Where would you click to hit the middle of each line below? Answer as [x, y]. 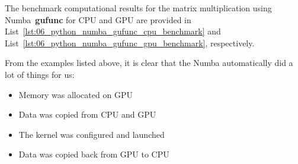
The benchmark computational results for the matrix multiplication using [138, 8]
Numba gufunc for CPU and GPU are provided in [98, 19]
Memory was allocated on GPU [76, 94]
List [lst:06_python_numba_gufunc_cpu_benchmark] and [113, 31]
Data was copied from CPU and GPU [87, 114]
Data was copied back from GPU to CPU [94, 154]
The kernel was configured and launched [92, 134]
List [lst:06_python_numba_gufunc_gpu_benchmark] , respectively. [130, 42]
